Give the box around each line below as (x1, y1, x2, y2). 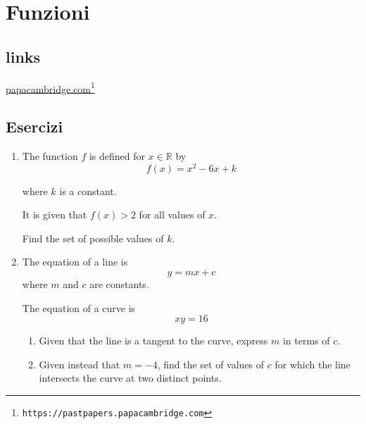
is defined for (89, 149, 146, 163)
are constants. (89, 277, 149, 292)
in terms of (282, 333, 330, 348)
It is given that (22, 207, 87, 222)
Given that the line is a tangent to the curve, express (39, 333, 268, 348)
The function (22, 149, 78, 163)
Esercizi (6, 116, 63, 137)
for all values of (139, 207, 206, 222)
